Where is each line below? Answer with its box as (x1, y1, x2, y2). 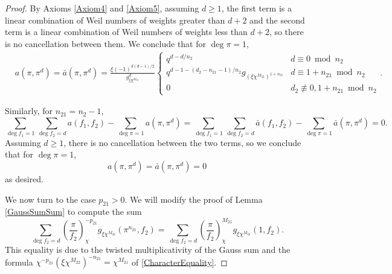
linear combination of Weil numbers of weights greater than (5, 13, 225, 26)
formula (5, 255, 33, 268)
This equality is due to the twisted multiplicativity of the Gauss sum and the (5, 243, 291, 256)
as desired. (5, 172, 43, 185)
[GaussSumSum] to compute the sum (5, 205, 142, 218)
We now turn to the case (5, 193, 96, 205)
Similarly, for (5, 104, 53, 117)
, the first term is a (221, 2, 292, 14)
